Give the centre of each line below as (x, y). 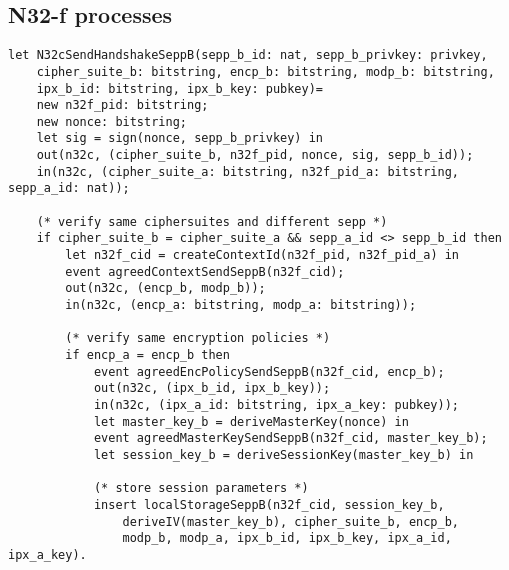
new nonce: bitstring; (111, 121)
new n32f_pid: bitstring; (122, 105)
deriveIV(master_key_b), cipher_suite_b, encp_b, (291, 521)
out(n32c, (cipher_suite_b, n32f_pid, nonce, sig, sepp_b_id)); (255, 155)
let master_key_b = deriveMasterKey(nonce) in (251, 421)
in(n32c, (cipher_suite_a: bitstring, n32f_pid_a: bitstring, (248, 171)
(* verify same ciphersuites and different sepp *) (212, 221)
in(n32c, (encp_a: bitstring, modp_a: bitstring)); (241, 305)
